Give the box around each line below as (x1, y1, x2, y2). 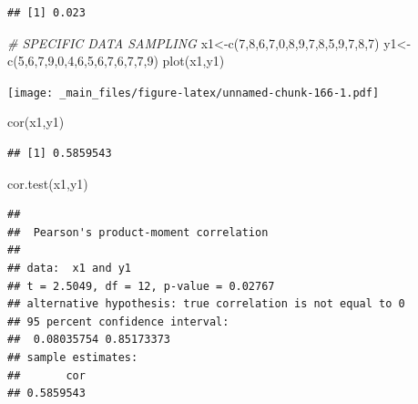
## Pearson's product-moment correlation (7, 225, 269, 239)
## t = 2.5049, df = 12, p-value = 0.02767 (7, 279, 275, 293)
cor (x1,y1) (7, 112, 65, 131)
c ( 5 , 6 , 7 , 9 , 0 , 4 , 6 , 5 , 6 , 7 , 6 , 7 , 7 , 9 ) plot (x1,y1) (7, 51, 225, 70)
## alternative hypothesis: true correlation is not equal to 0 (7, 297, 405, 311)
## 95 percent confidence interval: (7, 315, 229, 328)
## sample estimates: (7, 350, 138, 364)
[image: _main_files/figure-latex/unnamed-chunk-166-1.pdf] (7, 86, 380, 99)
